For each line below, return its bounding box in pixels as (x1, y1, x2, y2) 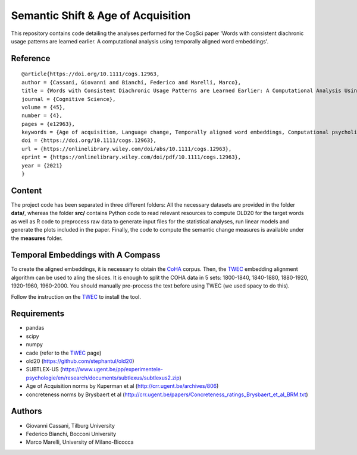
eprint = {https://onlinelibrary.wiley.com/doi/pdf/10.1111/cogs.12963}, (21, 154, 242, 160)
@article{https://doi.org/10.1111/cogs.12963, (21, 71, 160, 77)
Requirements (11, 309, 65, 319)
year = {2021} (21, 162, 62, 169)
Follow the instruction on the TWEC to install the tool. (11, 293, 141, 300)
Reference (11, 53, 51, 64)
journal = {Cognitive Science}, (21, 96, 116, 102)
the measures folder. (11, 235, 63, 242)
